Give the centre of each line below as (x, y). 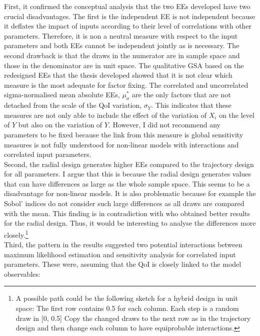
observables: (22, 274)
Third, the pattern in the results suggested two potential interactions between (123, 244)
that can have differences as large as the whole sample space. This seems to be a (127, 183)
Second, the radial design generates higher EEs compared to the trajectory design (129, 164)
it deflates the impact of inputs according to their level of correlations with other (128, 26)
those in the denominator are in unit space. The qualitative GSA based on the (124, 65)
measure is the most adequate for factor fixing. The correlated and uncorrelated (126, 85)
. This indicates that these (191, 105)
